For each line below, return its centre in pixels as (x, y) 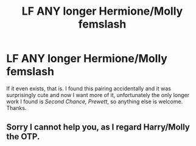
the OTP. (23, 137)
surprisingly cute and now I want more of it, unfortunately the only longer (98, 95)
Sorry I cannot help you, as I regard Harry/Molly (98, 127)
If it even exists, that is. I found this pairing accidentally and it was (89, 88)
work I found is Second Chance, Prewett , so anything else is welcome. (95, 101)
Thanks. (16, 108)
